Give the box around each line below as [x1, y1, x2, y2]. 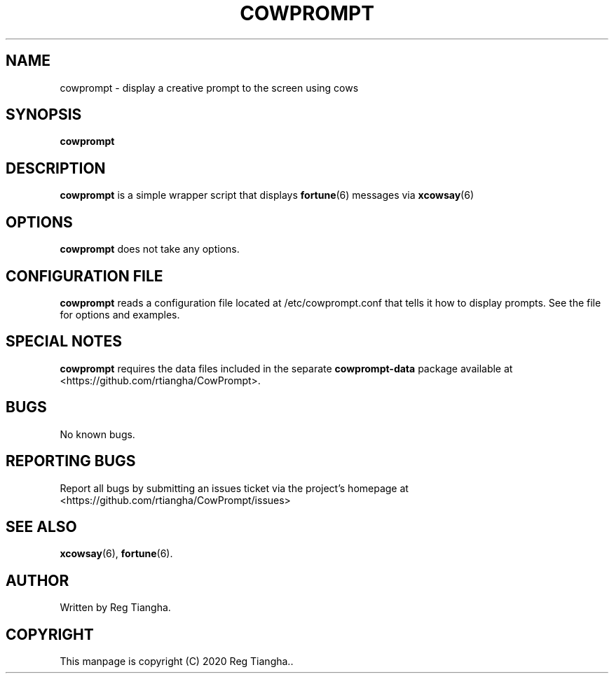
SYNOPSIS [6, 106, 82, 124]
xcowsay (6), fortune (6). [60, 547, 173, 560]
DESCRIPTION [6, 159, 106, 177]
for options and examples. [60, 308, 180, 321]
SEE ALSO [6, 517, 77, 535]
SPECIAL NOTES [6, 332, 123, 351]
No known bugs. [60, 428, 135, 440]
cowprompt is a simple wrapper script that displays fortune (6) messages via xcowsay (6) [60, 189, 474, 202]
